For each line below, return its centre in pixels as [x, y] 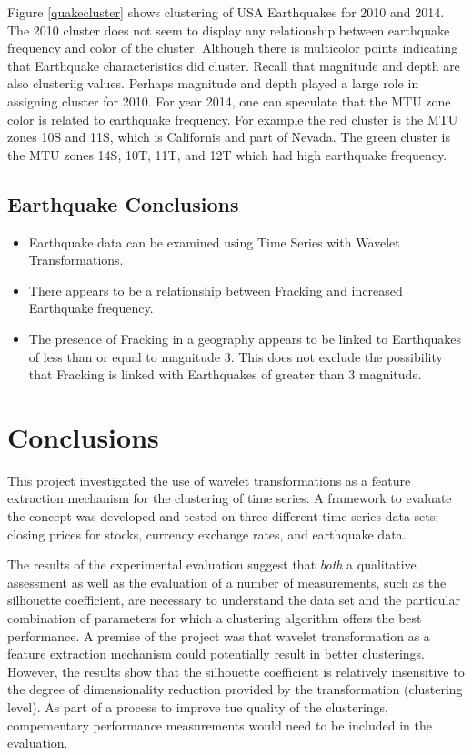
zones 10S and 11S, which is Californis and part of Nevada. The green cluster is [229, 137]
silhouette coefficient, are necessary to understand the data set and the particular [234, 600]
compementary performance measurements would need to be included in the [220, 725]
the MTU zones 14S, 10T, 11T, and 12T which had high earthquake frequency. [227, 154]
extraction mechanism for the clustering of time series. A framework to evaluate [230, 498]
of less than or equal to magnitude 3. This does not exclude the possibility [236, 356]
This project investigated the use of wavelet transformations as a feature [209, 480]
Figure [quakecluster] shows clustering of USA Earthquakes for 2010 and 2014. [226, 12]
